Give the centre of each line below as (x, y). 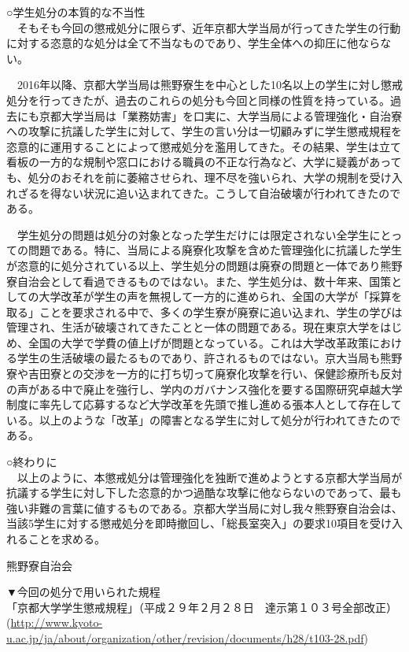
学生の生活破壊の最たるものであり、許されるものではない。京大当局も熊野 (210, 358)
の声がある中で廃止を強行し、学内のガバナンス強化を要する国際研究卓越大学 (204, 389)
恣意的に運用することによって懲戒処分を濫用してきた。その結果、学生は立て (204, 146)
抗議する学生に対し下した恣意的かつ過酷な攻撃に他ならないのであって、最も (204, 493)
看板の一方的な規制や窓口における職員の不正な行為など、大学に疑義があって (204, 162)
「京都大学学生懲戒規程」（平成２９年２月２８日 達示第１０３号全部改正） (202, 607)
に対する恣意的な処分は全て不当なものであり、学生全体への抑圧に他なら (193, 43)
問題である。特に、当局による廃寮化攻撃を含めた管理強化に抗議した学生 (215, 250)
